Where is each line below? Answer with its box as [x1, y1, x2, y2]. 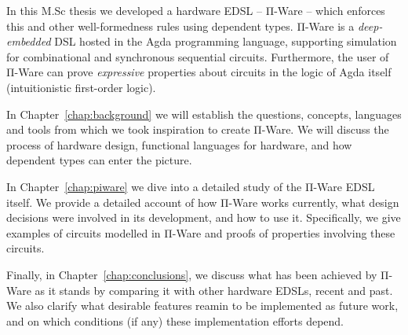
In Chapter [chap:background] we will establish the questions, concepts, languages [6, 105, 402, 122]
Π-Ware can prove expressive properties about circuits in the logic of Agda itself [6, 64, 392, 80]
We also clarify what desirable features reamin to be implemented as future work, [6, 297, 399, 314]
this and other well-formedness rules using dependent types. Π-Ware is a [6, 17, 355, 34]
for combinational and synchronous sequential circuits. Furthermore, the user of [6, 48, 389, 64]
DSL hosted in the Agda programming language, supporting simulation [54, 33, 397, 50]
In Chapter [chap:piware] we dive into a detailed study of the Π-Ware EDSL [6, 178, 375, 194]
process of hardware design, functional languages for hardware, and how [6, 136, 352, 153]
